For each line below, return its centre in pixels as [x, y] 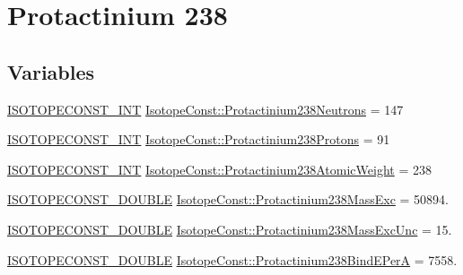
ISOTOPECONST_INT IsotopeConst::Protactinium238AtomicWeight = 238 [219, 169]
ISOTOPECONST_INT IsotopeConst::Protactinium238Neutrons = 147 [205, 109]
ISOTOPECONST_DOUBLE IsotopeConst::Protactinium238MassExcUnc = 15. [230, 229]
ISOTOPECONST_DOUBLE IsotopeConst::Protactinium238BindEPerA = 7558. [232, 259]
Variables [51, 71]
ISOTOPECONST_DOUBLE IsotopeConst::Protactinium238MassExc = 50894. [228, 199]
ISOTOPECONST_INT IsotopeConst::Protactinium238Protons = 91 [199, 139]
